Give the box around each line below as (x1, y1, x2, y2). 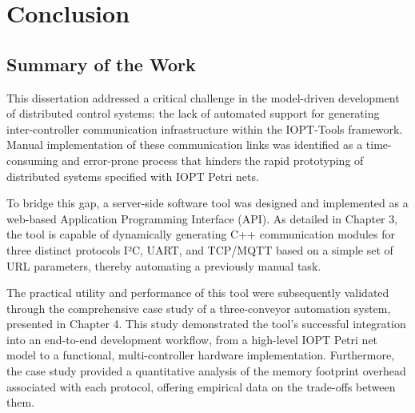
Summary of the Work (6, 51, 196, 76)
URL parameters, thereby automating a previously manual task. (6, 257, 321, 274)
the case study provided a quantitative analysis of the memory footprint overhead (6, 363, 406, 379)
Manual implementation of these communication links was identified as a (6, 136, 363, 153)
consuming (6, 151, 58, 168)
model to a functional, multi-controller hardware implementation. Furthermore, (6, 347, 395, 363)
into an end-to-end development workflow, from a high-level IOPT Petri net (6, 331, 378, 347)
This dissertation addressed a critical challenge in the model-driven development (6, 89, 400, 106)
